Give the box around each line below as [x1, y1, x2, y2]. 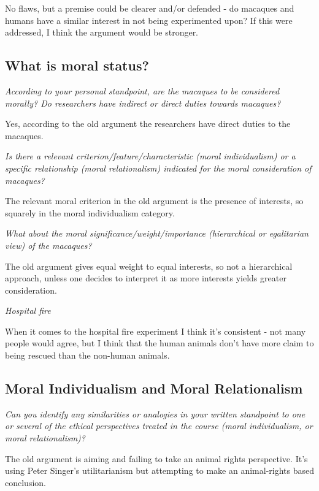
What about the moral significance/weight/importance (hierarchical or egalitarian [5, 227, 309, 240]
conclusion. [5, 476, 46, 489]
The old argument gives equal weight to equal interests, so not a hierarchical [5, 259, 293, 272]
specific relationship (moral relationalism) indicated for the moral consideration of [5, 161, 312, 174]
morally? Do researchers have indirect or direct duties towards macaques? [5, 96, 281, 109]
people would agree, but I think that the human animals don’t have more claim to [5, 337, 314, 349]
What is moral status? [5, 56, 149, 75]
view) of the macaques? [5, 238, 92, 251]
